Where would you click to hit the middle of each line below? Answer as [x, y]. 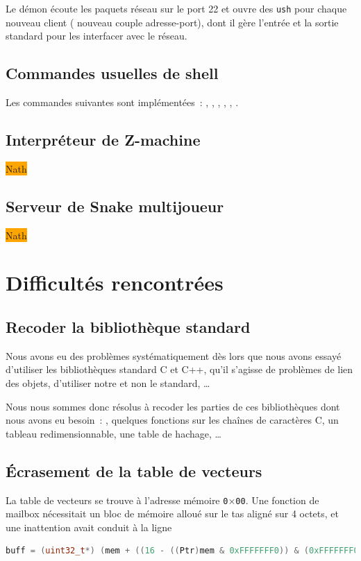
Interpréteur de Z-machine [103, 140]
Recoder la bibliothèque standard [128, 327]
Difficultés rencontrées [115, 283]
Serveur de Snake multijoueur [115, 206]
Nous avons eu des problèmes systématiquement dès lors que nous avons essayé [174, 355]
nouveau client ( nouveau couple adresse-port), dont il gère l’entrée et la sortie [172, 22]
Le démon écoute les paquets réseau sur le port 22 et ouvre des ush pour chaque [176, 8]
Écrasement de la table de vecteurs [134, 471]
